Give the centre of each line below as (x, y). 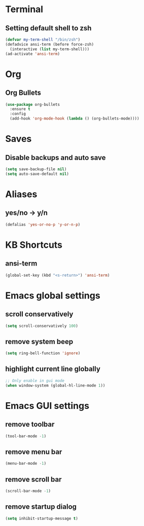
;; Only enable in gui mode (35, 381)
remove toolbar (30, 424)
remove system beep (39, 341)
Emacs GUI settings (47, 406)
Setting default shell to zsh (48, 28)
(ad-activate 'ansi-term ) (32, 54)
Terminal (24, 9)
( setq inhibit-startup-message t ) (42, 518)
